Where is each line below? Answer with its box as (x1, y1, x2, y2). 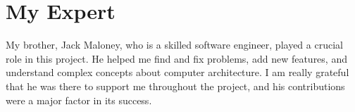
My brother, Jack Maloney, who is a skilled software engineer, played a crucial (6, 37, 343, 52)
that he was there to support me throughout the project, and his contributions (6, 78, 345, 93)
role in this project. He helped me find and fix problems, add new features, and (6, 51, 347, 66)
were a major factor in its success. (6, 92, 152, 107)
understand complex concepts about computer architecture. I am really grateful (6, 65, 349, 80)
